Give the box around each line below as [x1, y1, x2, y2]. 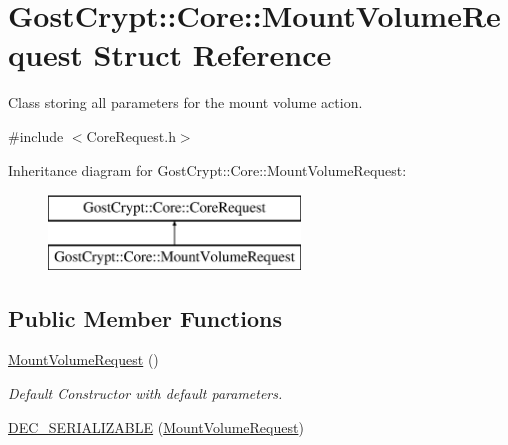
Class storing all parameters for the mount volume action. [8, 92, 363, 113]
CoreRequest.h [86, 125, 176, 146]
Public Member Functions [8, 302, 282, 333]
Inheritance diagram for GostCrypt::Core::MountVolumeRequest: [8, 159, 407, 180]
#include [8, 125, 64, 146]
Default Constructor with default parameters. [8, 383, 283, 404]
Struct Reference [93, 34, 332, 75]
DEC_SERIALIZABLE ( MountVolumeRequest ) [8, 416, 304, 437]
